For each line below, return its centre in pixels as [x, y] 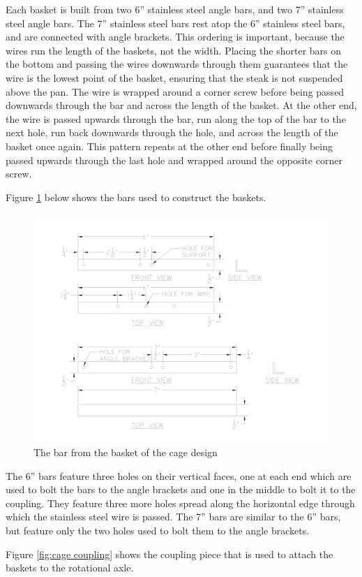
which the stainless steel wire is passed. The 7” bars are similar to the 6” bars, [173, 517]
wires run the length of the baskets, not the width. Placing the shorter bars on [174, 50]
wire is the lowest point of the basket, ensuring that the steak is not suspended [174, 77]
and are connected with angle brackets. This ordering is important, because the [175, 37]
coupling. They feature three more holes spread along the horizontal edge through [180, 503]
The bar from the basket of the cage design [126, 452]
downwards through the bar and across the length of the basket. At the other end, [181, 105]
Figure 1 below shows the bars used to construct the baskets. [136, 197]
